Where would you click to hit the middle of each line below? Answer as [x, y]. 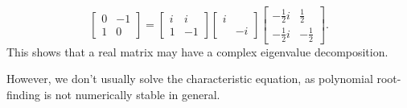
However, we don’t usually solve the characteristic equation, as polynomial [190, 79]
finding [24, 94]
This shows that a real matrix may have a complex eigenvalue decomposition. [197, 51]
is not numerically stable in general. [132, 94]
